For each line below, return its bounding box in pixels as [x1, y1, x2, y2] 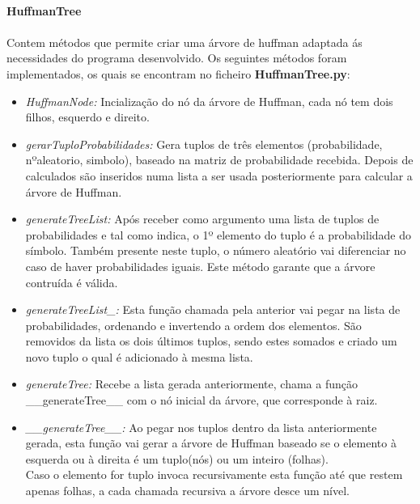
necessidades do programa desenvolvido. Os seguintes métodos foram [6, 49, 347, 66]
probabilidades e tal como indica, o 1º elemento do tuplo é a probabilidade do [25, 226, 412, 243]
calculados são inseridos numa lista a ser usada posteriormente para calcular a [25, 167, 413, 184]
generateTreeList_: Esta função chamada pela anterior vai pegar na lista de [25, 301, 401, 318]
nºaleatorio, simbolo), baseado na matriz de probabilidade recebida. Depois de [25, 151, 414, 168]
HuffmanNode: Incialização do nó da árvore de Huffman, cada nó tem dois [25, 92, 393, 109]
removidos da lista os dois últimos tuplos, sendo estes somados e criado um [25, 332, 397, 349]
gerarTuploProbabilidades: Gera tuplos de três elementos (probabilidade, [25, 135, 383, 152]
